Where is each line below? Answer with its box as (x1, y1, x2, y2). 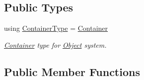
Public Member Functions (4, 64, 140, 79)
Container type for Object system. (4, 39, 107, 50)
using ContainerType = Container (4, 23, 108, 33)
